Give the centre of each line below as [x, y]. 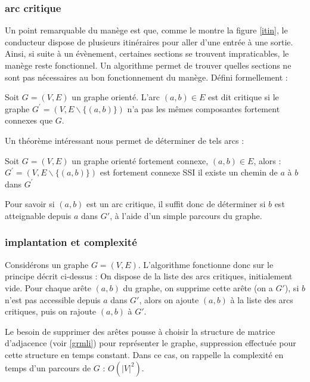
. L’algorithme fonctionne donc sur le [206, 264]
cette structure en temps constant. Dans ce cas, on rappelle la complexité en [144, 354]
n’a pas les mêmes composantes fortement [204, 108]
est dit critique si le [243, 97]
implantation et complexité [71, 242]
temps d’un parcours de [48, 367]
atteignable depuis [38, 215]
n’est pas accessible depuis [53, 299]
